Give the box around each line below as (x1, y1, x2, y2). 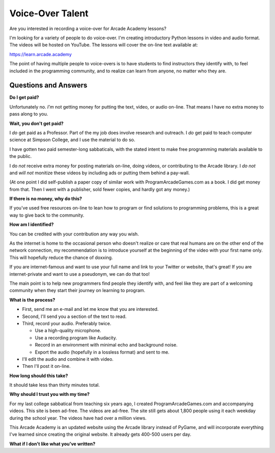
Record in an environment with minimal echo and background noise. (35, 342, 178, 348)
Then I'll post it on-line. (22, 363, 71, 369)
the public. (9, 153, 32, 159)
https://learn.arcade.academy (9, 51, 72, 57)
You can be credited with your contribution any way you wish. (9, 231, 140, 237)
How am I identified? (9, 222, 54, 228)
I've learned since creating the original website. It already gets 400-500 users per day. (9, 431, 191, 438)
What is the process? (9, 297, 56, 303)
